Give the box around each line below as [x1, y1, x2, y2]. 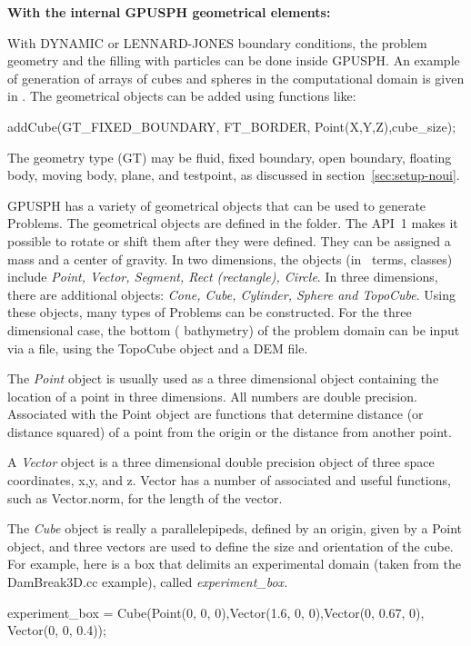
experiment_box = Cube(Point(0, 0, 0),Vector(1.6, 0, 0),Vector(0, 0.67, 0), [7, 602, 425, 621]
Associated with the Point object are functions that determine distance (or [7, 404, 424, 423]
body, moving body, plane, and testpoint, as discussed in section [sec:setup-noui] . [7, 165, 460, 184]
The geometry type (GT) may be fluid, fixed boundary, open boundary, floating [7, 147, 452, 166]
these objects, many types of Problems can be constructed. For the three [7, 303, 412, 322]
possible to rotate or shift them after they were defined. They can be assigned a [7, 231, 451, 250]
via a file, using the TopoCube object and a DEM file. [7, 338, 308, 357]
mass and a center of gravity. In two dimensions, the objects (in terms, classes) [7, 249, 453, 268]
